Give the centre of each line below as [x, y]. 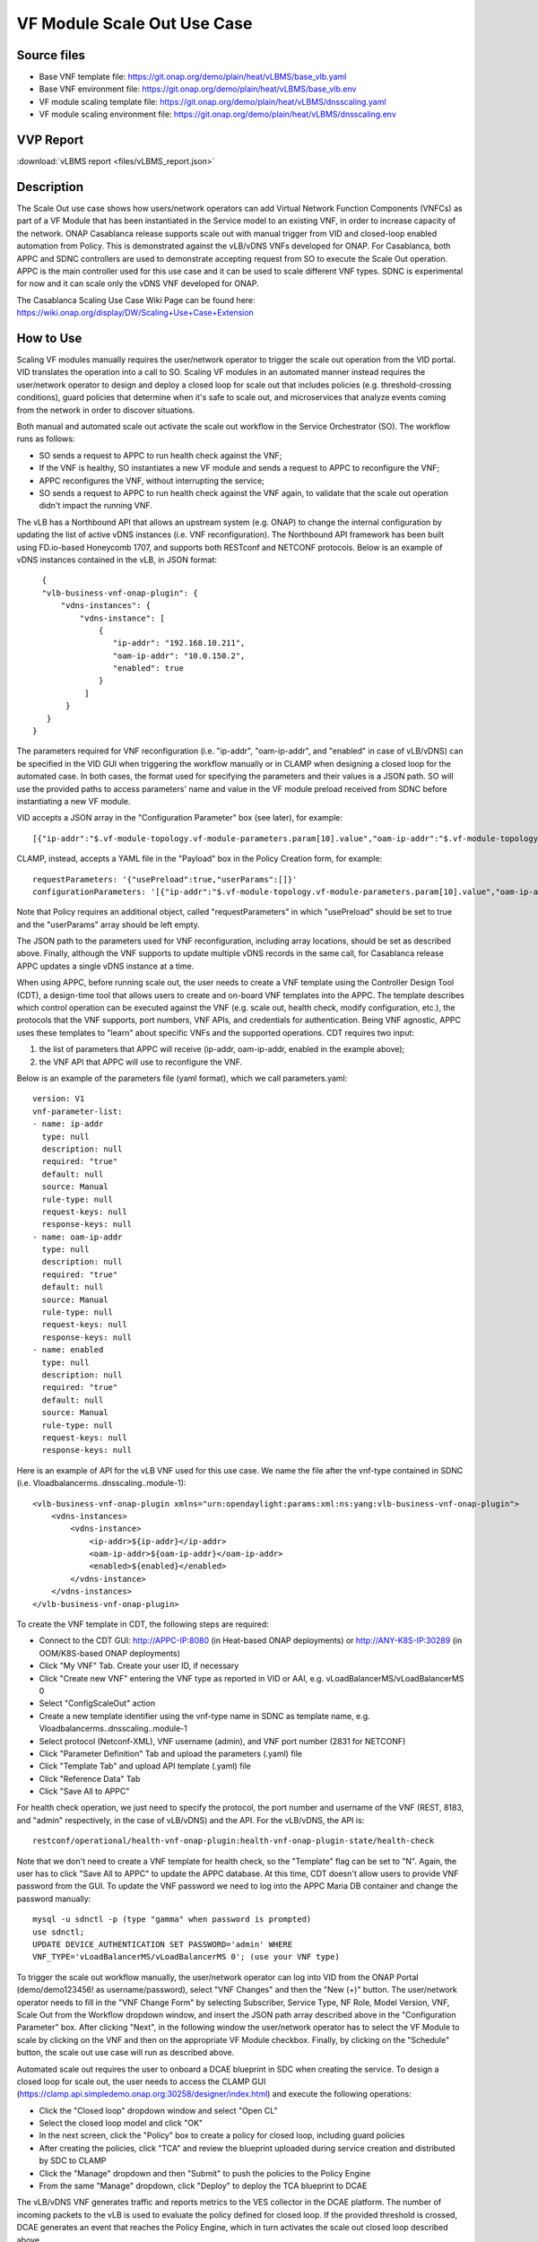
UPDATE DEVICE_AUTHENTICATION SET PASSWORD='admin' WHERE [163, 1945]
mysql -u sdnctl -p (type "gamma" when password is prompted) [172, 1920]
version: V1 [59, 1099]
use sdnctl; [59, 1932]
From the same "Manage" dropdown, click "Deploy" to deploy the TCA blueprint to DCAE [203, 2186]
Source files [51, 55]
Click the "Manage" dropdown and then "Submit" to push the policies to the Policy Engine [205, 2173]
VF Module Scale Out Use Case [134, 23]
